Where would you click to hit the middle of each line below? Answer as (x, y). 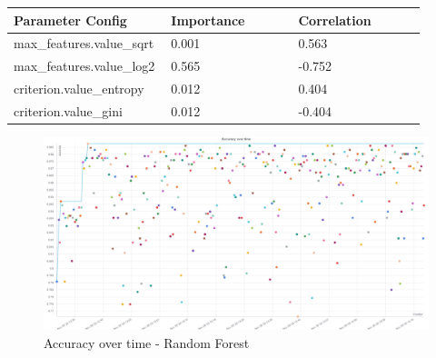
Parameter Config (70, 20)
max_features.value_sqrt (84, 43)
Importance (208, 20)
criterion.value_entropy (79, 89)
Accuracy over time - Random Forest (147, 342)
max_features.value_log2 (84, 66)
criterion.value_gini (68, 110)
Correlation (335, 20)
